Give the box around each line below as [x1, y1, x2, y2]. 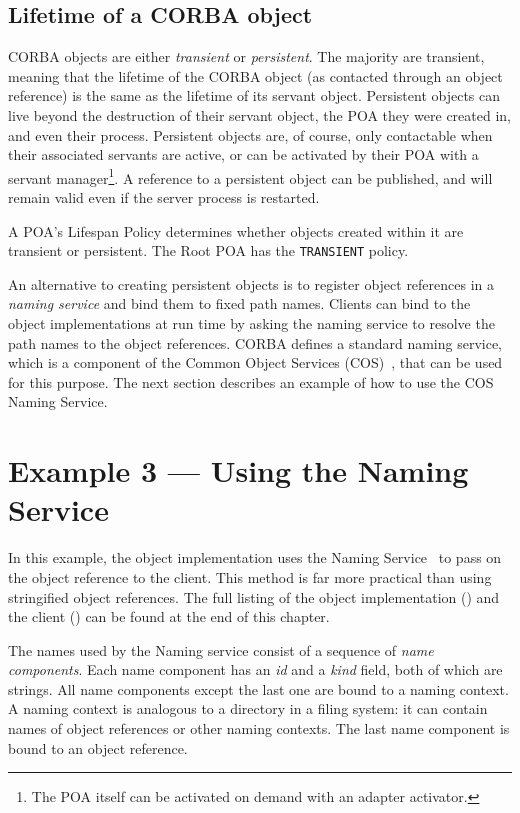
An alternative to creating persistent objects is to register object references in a [8, 273, 495, 294]
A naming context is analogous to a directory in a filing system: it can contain [8, 698, 488, 719]
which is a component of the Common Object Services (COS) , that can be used [8, 352, 503, 373]
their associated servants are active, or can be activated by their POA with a [8, 144, 479, 165]
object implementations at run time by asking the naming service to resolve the [8, 313, 495, 334]
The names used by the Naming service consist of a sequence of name [8, 639, 434, 660]
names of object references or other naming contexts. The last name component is [8, 718, 510, 739]
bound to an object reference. [8, 737, 188, 758]
